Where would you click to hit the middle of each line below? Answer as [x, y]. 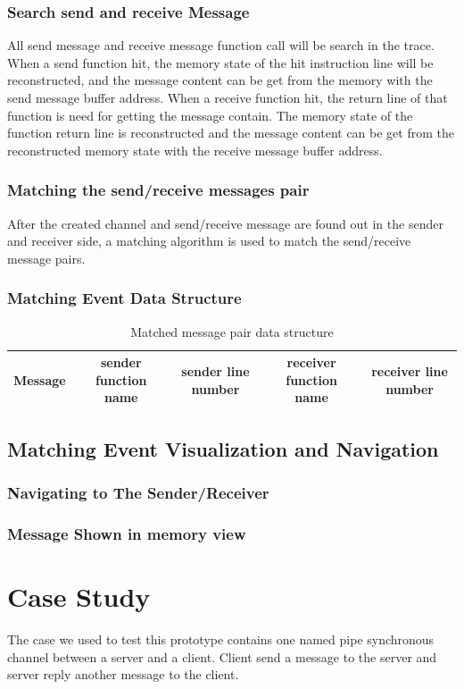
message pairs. [46, 258]
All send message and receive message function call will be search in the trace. [221, 45]
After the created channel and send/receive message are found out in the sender [225, 223]
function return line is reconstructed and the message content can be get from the [231, 133]
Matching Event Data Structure [124, 298]
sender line [215, 370]
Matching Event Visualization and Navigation [223, 448]
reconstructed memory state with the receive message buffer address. [195, 150]
